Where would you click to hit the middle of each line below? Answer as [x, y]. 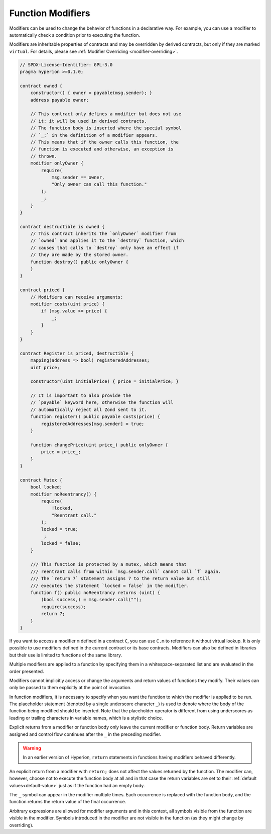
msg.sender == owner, [78, 177]
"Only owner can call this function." [99, 184]
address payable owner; [59, 100]
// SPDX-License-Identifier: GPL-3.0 [66, 65]
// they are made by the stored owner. [80, 255]
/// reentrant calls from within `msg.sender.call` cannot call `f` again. [126, 571]
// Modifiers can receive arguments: [77, 297]
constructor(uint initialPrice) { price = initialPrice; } [105, 382]
